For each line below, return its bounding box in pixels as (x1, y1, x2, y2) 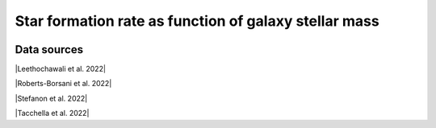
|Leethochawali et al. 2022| (15, 64, 107, 74)
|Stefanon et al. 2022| (15, 93, 88, 103)
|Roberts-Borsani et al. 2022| (15, 79, 112, 89)
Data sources (15, 43, 84, 56)
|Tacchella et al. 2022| (15, 109, 90, 118)
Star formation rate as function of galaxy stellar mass (15, 12, 379, 30)
